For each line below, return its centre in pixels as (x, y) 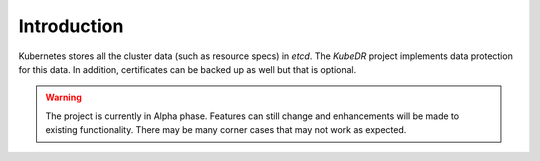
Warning (63, 97)
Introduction (71, 26)
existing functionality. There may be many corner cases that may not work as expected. (226, 130)
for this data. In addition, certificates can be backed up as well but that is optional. (187, 69)
